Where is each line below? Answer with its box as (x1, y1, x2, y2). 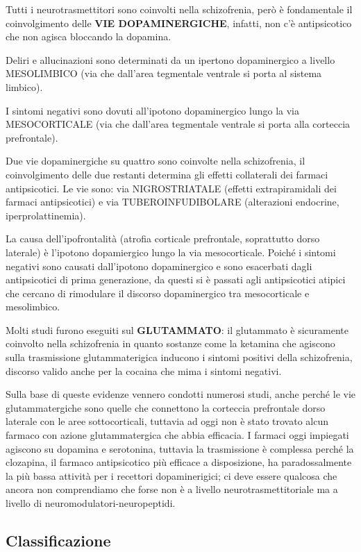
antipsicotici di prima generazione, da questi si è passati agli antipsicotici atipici (6, 272, 346, 287)
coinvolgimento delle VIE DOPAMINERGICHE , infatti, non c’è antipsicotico (6, 15, 352, 30)
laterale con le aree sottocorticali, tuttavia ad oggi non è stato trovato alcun (6, 414, 329, 428)
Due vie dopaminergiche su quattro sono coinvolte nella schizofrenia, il (6, 153, 305, 168)
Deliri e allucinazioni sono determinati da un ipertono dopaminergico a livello (6, 52, 335, 67)
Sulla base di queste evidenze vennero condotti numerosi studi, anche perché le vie (6, 387, 356, 401)
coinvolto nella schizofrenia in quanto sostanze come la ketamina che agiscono (6, 336, 335, 351)
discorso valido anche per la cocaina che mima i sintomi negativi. (6, 363, 282, 378)
